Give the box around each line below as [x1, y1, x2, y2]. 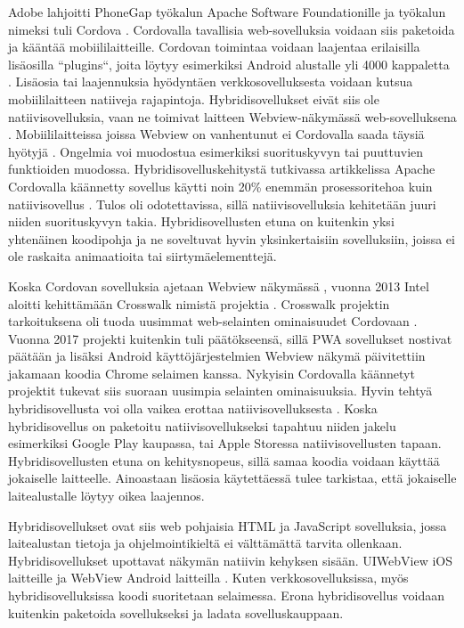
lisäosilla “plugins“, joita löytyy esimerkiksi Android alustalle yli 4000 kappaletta [8, 54, 450, 73]
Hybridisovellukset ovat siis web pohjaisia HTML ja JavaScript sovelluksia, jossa [8, 516, 447, 534]
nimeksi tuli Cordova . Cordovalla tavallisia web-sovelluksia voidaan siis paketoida [8, 20, 455, 38]
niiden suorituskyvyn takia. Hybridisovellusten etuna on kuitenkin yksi [8, 212, 395, 231]
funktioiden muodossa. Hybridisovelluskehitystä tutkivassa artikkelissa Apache [8, 159, 436, 178]
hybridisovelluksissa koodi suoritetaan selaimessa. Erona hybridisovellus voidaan [8, 586, 444, 604]
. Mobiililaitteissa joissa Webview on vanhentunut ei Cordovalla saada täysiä [8, 125, 425, 143]
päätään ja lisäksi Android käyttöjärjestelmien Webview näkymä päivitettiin [8, 347, 426, 365]
